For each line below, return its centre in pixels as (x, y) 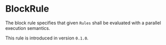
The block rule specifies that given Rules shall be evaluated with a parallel (83, 23)
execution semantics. (28, 28)
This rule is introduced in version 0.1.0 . (47, 38)
